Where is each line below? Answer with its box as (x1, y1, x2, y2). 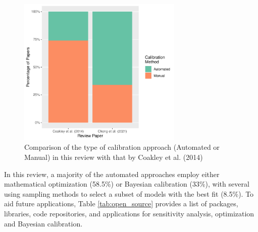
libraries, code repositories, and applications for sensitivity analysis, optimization (4, 208, 254, 218)
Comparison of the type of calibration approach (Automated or (24, 142, 220, 152)
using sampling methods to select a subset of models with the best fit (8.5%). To (4, 188, 254, 199)
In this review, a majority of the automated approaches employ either (4, 168, 220, 179)
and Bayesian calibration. (4, 218, 83, 228)
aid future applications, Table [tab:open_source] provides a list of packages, (4, 198, 238, 209)
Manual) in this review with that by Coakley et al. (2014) (24, 152, 203, 162)
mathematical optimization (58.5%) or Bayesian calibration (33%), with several (4, 179, 249, 189)
